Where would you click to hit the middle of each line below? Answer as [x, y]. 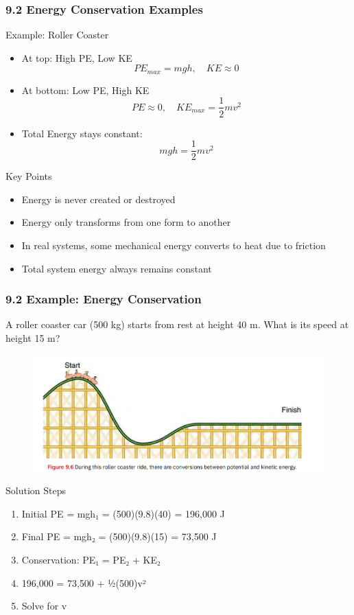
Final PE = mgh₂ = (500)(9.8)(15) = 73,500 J [119, 536]
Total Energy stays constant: [82, 133]
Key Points [29, 176]
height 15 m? [33, 337]
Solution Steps [36, 490]
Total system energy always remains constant [117, 268]
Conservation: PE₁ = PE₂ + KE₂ [91, 560]
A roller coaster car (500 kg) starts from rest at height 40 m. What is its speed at [177, 324]
